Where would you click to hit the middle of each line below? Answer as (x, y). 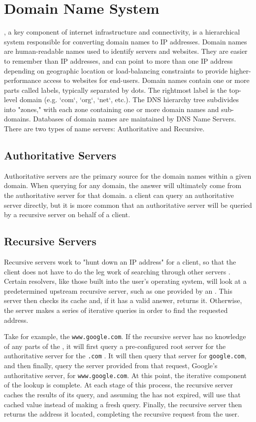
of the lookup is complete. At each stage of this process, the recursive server (118, 385)
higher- (240, 70)
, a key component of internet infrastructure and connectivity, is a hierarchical (122, 32)
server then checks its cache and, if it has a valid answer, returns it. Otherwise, (123, 300)
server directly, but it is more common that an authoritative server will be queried (128, 205)
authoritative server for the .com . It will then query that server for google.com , (125, 356)
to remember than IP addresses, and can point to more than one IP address (118, 60)
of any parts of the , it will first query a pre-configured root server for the (115, 346)
